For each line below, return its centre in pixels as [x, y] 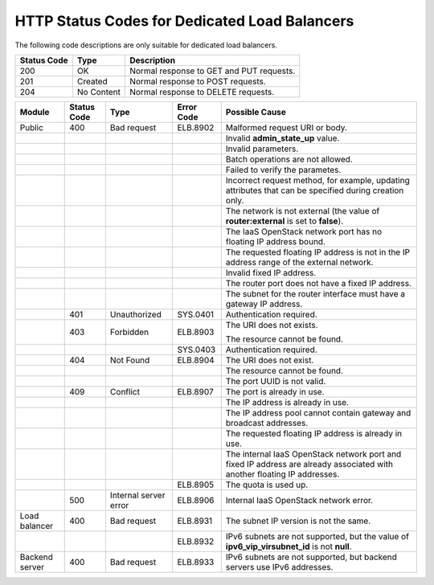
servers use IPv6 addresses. [279, 567]
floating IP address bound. [275, 241]
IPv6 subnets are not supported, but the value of [317, 536]
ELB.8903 [196, 332]
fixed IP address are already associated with [309, 464]
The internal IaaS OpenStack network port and [313, 454]
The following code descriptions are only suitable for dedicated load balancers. [146, 45]
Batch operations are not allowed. [289, 159]
